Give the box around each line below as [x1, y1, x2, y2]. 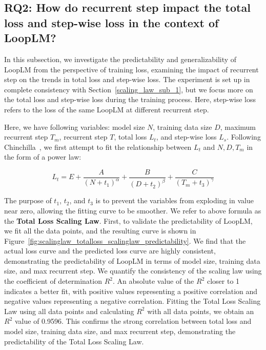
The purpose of [4, 195, 52, 206]
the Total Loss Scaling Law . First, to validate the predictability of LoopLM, [4, 215, 253, 226]
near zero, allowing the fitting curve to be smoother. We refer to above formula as [4, 205, 261, 216]
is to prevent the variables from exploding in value [95, 195, 254, 206]
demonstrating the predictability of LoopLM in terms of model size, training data [4, 255, 260, 266]
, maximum [220, 121, 256, 132]
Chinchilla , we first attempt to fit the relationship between [4, 141, 192, 152]
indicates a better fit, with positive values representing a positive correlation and [4, 285, 258, 296]
